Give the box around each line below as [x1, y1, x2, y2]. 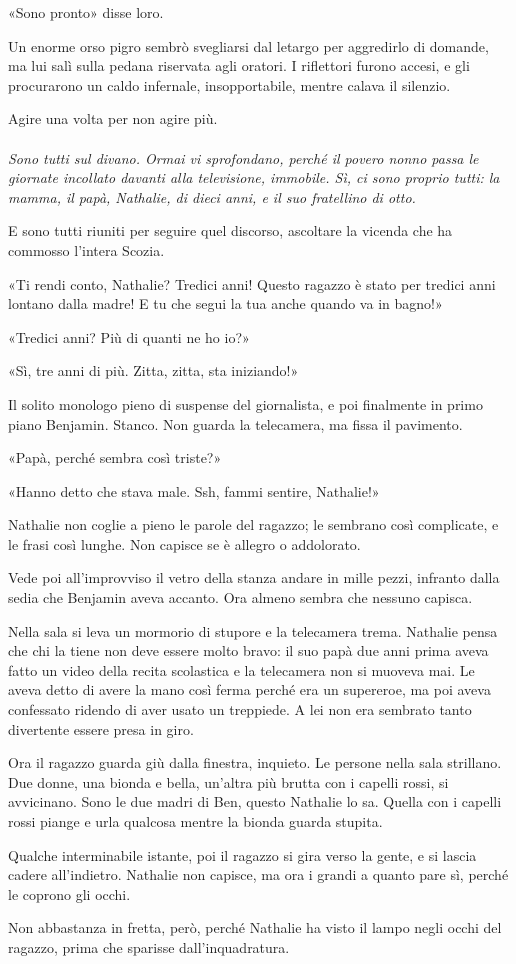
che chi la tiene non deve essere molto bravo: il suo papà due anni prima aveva [8, 640, 489, 661]
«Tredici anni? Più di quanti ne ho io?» [8, 326, 250, 347]
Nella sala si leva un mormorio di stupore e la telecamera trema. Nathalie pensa [8, 620, 498, 641]
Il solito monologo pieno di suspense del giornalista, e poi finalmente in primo [8, 393, 483, 414]
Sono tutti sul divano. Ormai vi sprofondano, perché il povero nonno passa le [8, 147, 479, 168]
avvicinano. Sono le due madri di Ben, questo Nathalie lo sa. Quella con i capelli [8, 791, 502, 812]
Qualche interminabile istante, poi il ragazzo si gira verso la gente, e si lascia [8, 844, 477, 865]
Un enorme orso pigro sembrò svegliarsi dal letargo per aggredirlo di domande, [8, 35, 489, 56]
